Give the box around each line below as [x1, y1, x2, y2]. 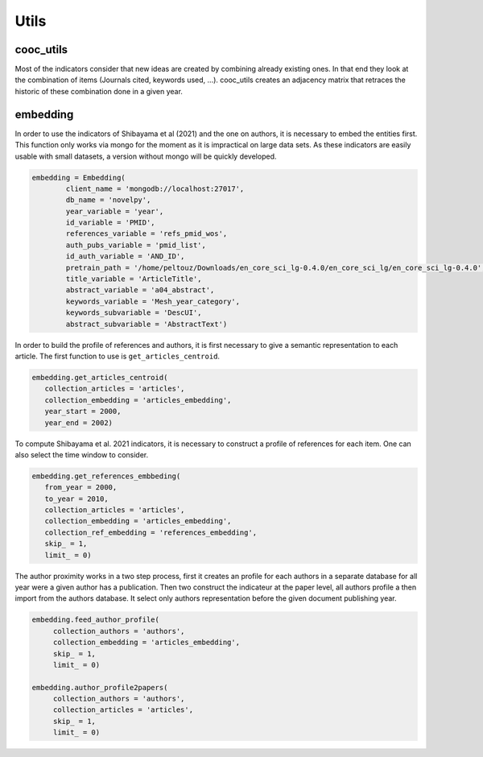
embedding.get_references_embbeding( [31, 471, 181, 481]
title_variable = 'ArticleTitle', [65, 275, 202, 283]
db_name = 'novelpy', [65, 196, 151, 205]
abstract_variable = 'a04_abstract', [65, 286, 215, 295]
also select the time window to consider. [14, 449, 149, 459]
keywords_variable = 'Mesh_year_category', [65, 296, 241, 306]
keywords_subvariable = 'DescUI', [65, 308, 202, 317]
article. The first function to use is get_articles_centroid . [14, 351, 221, 361]
